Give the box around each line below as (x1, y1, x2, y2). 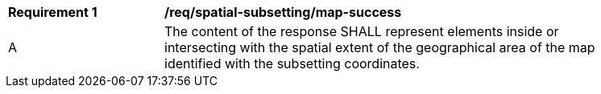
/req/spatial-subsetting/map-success (164, 4, 402, 20)
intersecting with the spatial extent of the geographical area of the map (164, 39, 595, 55)
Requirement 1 (8, 4, 97, 20)
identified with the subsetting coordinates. (164, 55, 420, 72)
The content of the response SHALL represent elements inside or (164, 23, 559, 39)
